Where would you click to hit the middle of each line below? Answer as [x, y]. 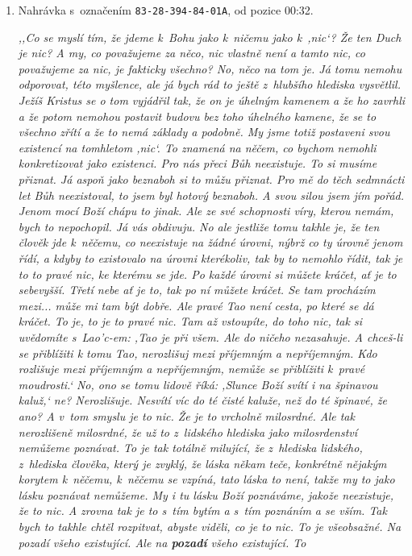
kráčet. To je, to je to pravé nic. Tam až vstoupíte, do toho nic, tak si [190, 321]
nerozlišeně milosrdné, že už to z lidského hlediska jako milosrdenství [188, 432]
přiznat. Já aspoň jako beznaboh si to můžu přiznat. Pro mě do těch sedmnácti [211, 179]
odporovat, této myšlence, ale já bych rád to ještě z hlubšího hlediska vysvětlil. [209, 84]
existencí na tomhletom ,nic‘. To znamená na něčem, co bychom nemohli [197, 147]
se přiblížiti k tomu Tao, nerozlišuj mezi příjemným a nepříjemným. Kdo [198, 353]
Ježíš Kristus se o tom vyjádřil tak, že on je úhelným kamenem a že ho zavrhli [212, 100]
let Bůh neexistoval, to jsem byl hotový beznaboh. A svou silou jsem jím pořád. [211, 195]
